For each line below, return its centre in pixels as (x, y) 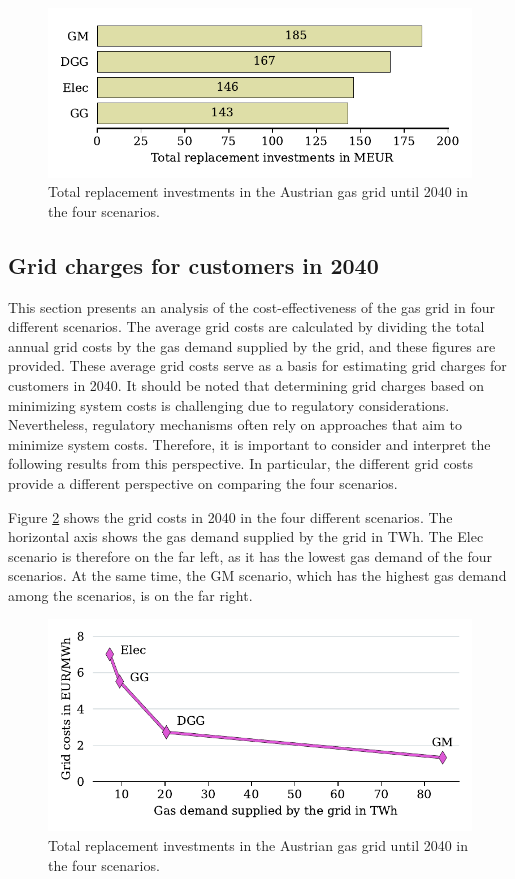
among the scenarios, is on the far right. (130, 594)
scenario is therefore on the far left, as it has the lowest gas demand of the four (250, 555)
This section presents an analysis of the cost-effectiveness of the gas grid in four (251, 306)
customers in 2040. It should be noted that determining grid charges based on (246, 384)
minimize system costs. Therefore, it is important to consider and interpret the (249, 443)
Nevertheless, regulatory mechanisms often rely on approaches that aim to (235, 424)
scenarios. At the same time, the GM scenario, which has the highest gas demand (257, 575)
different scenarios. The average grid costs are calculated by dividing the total (246, 326)
